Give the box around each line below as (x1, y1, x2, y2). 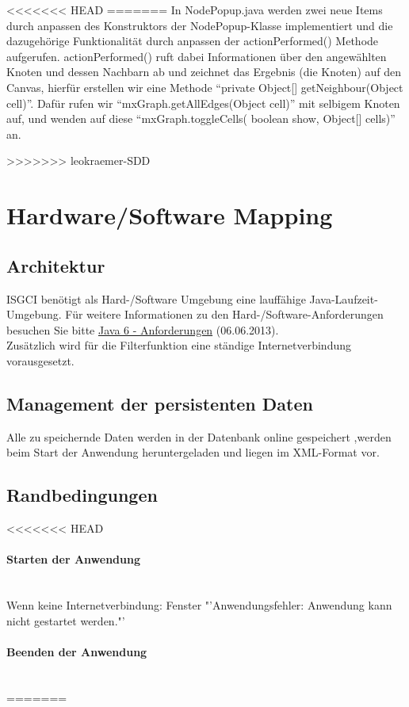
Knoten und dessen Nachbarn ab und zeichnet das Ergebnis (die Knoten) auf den (6, 63, 402, 80)
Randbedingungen (6, 483, 158, 507)
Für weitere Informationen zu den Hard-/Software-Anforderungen (65, 306, 384, 323)
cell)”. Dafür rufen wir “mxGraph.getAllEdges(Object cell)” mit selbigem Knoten (6, 94, 400, 111)
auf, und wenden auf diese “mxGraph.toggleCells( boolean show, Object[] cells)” (6, 110, 396, 127)
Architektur (6, 253, 105, 277)
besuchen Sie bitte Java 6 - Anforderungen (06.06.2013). (6, 321, 279, 338)
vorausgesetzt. (6, 352, 75, 369)
